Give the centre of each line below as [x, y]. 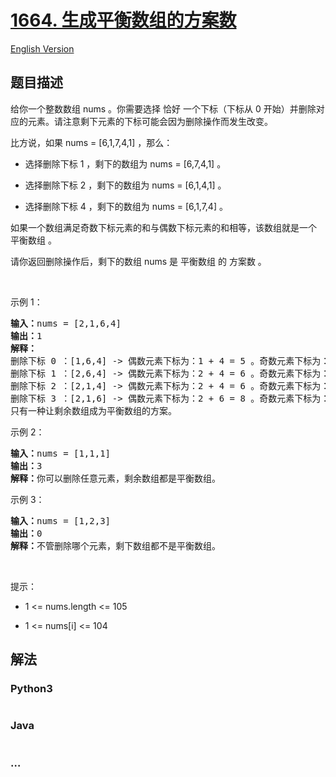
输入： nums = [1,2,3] [61, 520]
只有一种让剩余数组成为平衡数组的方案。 [93, 410]
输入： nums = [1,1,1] [61, 453]
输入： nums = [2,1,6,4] [66, 323]
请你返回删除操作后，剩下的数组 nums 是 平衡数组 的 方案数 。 [138, 261]
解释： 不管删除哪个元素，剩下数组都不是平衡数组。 [115, 545]
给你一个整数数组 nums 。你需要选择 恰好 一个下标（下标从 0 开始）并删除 [163, 108]
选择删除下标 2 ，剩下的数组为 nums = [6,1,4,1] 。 [125, 185]
